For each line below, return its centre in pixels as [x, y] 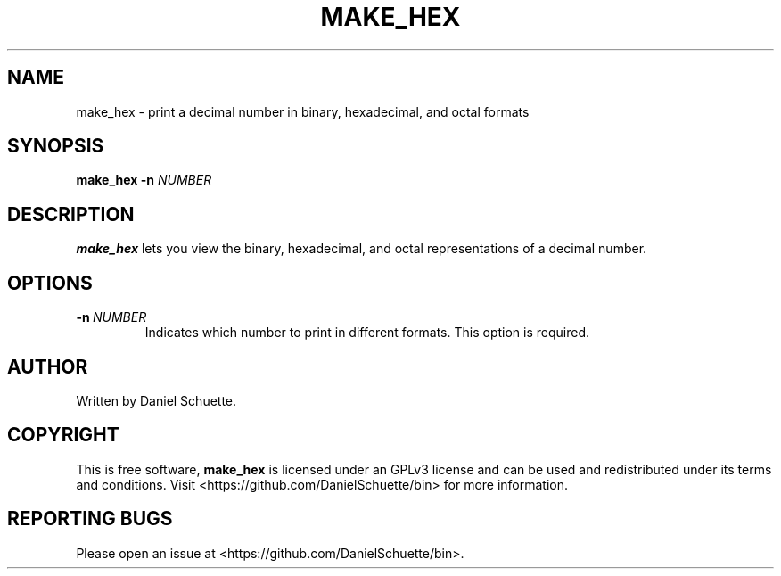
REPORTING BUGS [90, 519]
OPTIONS [50, 283]
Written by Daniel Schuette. [156, 400]
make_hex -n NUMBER [144, 180]
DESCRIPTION [71, 214]
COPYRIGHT [63, 435]
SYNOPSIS [56, 146]
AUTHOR [48, 366]
